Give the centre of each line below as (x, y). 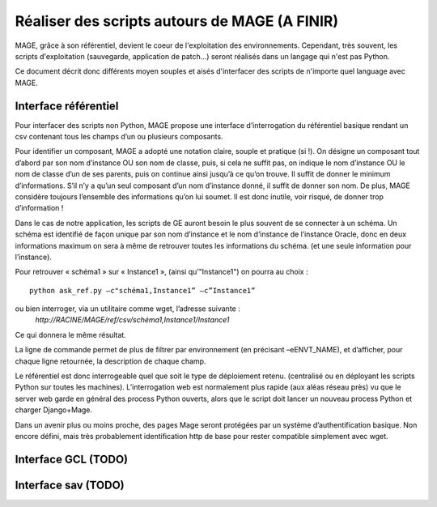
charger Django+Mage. (54, 410)
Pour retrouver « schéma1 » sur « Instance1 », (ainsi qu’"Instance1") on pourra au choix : (161, 272)
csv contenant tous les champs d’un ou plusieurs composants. (119, 137)
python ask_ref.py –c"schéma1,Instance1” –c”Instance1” (142, 290)
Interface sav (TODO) (70, 485)
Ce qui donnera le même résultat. (71, 334)
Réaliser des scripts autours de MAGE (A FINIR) (177, 21)
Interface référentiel (67, 106)
